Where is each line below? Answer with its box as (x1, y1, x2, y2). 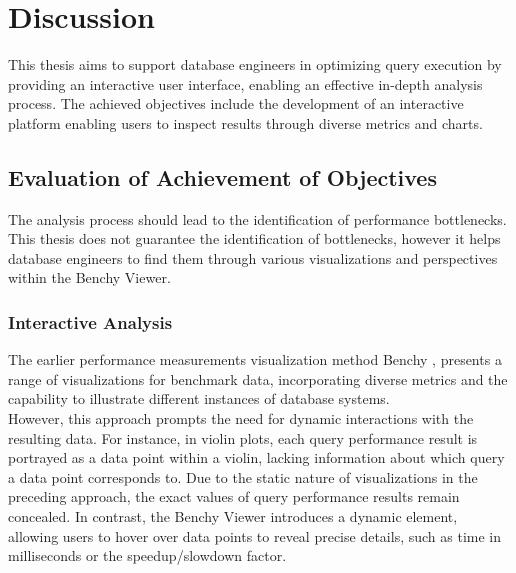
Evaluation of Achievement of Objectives (8, 161, 437, 192)
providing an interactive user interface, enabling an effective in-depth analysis (8, 73, 483, 94)
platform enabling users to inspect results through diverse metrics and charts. (8, 112, 483, 133)
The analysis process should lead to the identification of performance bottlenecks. (8, 208, 507, 229)
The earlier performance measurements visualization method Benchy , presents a (8, 349, 502, 370)
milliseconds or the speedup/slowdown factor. (8, 545, 287, 566)
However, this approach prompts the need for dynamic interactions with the (8, 408, 474, 429)
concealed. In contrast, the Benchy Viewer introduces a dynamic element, (8, 506, 458, 527)
